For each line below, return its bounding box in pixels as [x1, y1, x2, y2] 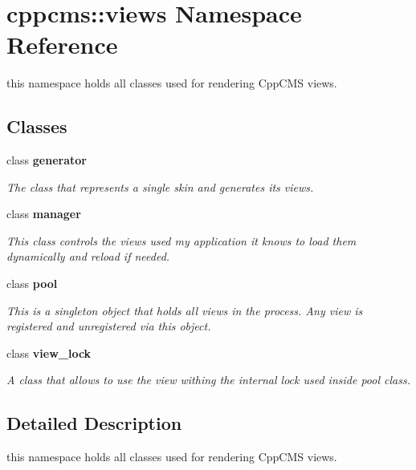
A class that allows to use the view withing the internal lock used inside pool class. [6, 371, 410, 388]
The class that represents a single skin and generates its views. [6, 178, 314, 195]
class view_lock [6, 344, 92, 361]
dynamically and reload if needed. [6, 248, 170, 265]
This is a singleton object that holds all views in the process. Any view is [6, 302, 363, 318]
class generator [6, 152, 87, 168]
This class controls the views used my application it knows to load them [6, 232, 357, 249]
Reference [6, 28, 118, 61]
